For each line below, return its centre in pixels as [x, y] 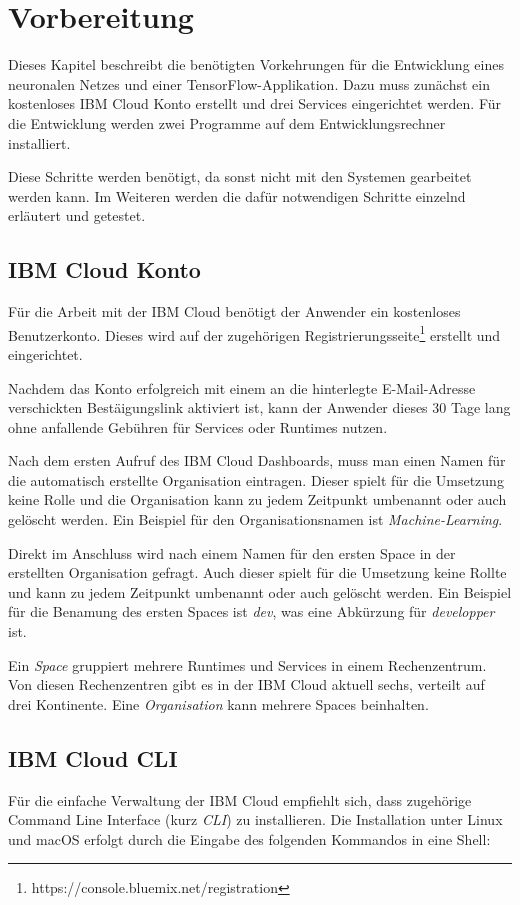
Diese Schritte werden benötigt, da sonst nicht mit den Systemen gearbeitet [240, 176]
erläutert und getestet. [77, 215]
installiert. [39, 142]
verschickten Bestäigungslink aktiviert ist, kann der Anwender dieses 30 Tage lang [259, 407]
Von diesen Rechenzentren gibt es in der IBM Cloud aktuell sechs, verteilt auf [246, 684]
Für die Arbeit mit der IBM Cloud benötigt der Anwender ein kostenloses [234, 311]
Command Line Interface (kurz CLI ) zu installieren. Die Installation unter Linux [255, 819]
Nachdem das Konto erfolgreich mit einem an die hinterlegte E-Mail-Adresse [242, 387]
